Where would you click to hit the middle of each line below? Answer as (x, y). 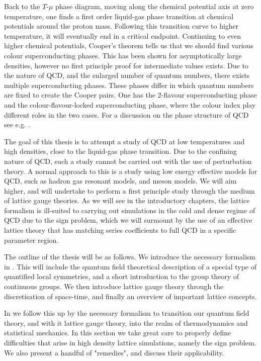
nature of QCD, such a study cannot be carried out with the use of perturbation (128, 161)
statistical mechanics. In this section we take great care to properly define (118, 333)
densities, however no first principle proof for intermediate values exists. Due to (126, 65)
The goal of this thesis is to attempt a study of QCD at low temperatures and (124, 141)
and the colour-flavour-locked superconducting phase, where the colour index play (130, 104)
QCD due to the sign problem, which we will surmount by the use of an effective (128, 220)
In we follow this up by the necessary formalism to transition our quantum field (127, 313)
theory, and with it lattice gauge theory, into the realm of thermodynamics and (126, 323)
